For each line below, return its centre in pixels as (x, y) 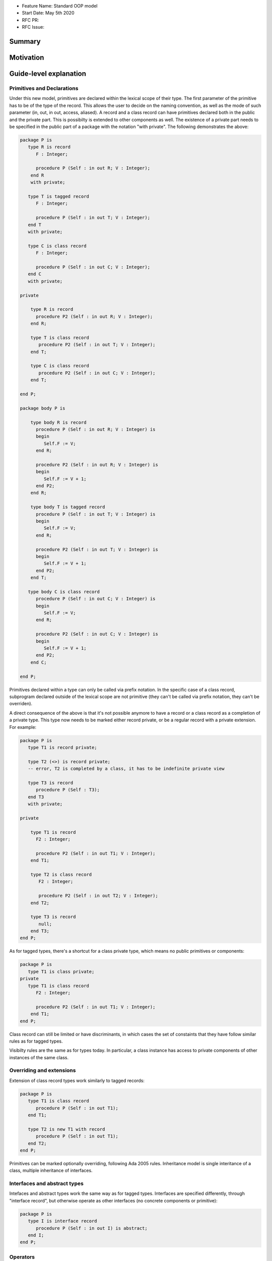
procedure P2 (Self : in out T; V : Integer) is (97, 549)
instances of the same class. (39, 1057)
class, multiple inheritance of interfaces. (51, 1171)
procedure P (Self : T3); (68, 790)
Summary (25, 41)
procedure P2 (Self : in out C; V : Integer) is (97, 634)
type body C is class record (64, 592)
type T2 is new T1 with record (66, 1129)
